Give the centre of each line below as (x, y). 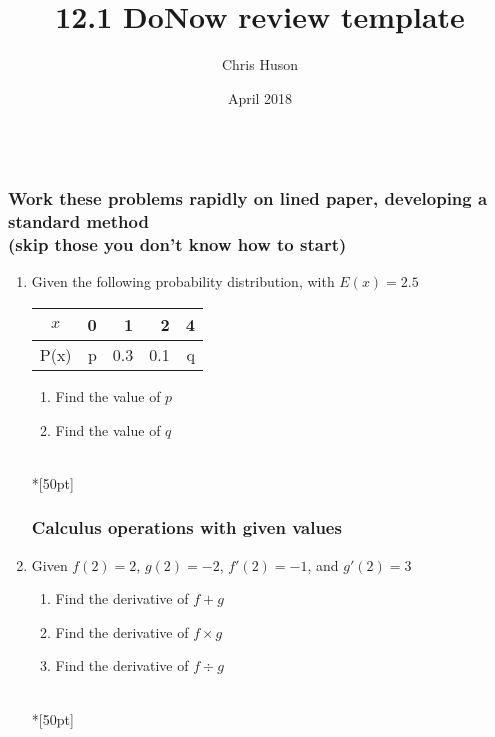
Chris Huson (260, 64)
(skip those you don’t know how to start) (177, 244)
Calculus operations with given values (186, 527)
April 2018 (260, 97)
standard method (78, 221)
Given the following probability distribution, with (183, 281)
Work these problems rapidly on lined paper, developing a (248, 198)
